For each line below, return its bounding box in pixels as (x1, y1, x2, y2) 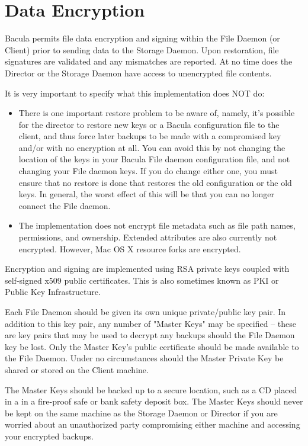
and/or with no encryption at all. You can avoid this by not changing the (18, 141, 285, 153)
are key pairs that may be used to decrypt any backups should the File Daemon (5, 329, 295, 341)
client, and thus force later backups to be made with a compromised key (18, 130, 281, 142)
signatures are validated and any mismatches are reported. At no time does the (5, 55, 293, 68)
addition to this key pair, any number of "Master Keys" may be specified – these (5, 317, 297, 329)
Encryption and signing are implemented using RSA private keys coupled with (5, 262, 290, 275)
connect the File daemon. (18, 199, 111, 211)
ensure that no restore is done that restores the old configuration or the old (18, 176, 292, 188)
